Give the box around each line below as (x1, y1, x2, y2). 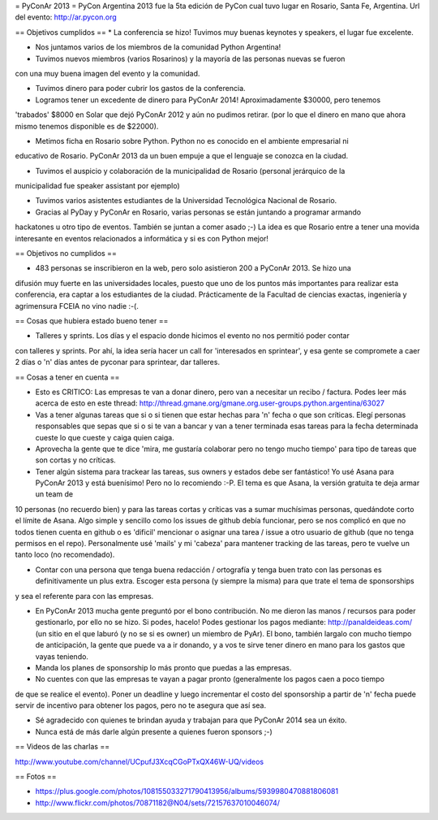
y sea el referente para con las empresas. (15, 591, 154, 601)
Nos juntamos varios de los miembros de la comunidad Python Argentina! (35, 42, 281, 52)
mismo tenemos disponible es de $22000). (15, 121, 159, 131)
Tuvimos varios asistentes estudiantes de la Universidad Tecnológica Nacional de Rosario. (35, 196, 337, 206)
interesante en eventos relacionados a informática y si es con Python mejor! (15, 233, 269, 243)
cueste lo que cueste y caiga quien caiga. (35, 432, 174, 442)
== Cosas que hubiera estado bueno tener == (15, 315, 169, 325)
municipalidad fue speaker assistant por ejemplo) (15, 181, 180, 191)
